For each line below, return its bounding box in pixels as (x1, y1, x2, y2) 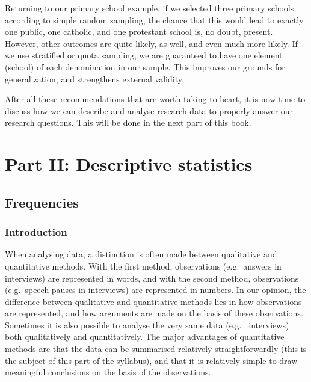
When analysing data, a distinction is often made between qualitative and (5, 248, 277, 260)
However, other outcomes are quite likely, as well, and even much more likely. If (5, 37, 298, 49)
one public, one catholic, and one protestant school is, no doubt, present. (5, 25, 273, 38)
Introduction (5, 224, 67, 239)
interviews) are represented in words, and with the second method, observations (5, 271, 299, 284)
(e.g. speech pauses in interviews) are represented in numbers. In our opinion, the (5, 283, 306, 296)
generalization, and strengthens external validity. (5, 72, 184, 85)
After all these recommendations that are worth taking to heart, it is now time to (5, 93, 306, 105)
